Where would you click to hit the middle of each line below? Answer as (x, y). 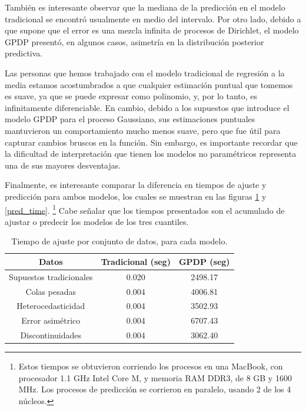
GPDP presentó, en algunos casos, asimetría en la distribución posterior (134, 41)
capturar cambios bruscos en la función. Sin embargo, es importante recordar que (151, 142)
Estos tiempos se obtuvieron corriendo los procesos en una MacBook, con (151, 366)
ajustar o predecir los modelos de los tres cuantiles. (97, 221)
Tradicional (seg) (136, 261)
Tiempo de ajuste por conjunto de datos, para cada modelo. (119, 241)
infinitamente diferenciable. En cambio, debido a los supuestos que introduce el (147, 107)
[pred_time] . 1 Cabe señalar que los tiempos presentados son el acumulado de (145, 209)
